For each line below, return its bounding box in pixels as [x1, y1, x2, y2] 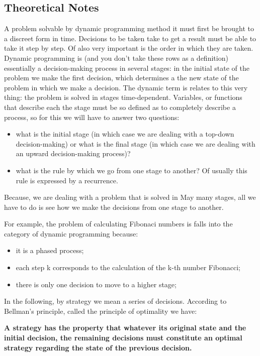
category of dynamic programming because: [4, 228, 138, 239]
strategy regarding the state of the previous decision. [4, 342, 192, 352]
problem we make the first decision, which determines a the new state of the [4, 72, 239, 83]
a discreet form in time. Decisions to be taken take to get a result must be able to [4, 33, 256, 43]
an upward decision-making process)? [16, 148, 131, 159]
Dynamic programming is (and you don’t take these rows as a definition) [4, 52, 228, 63]
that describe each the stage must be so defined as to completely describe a [4, 101, 236, 112]
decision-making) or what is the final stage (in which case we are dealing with [16, 138, 255, 149]
